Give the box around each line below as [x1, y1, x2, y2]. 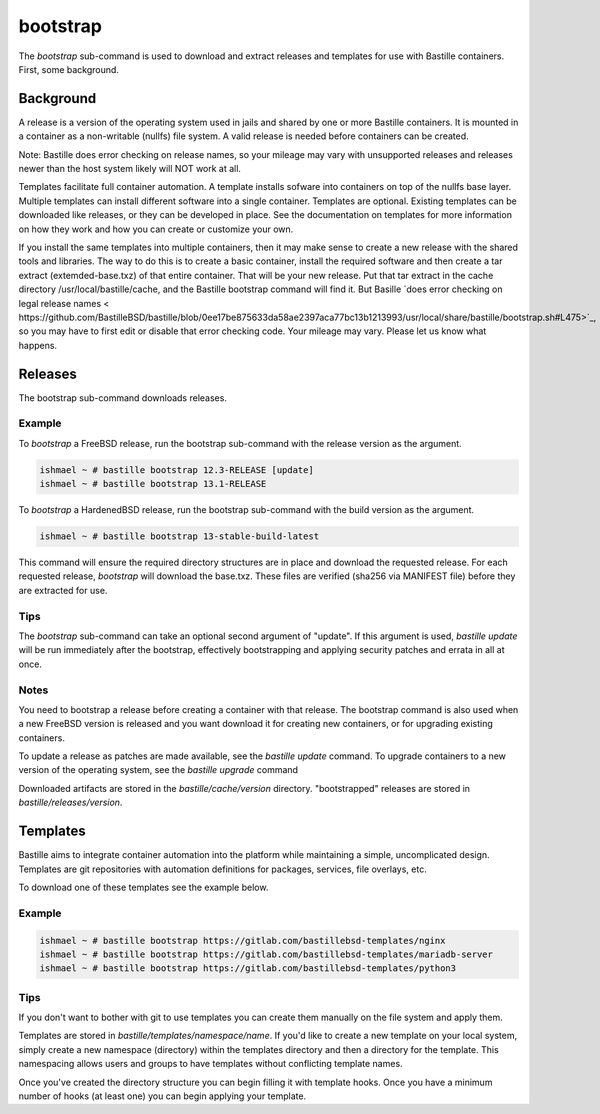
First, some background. [18, 63, 120, 75]
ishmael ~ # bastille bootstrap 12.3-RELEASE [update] [39, 464, 314, 475]
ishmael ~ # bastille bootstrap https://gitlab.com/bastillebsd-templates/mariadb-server [39, 948, 494, 960]
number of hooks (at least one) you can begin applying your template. [18, 1090, 307, 1102]
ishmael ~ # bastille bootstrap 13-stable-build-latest [39, 531, 320, 542]
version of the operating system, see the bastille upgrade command [18, 764, 299, 776]
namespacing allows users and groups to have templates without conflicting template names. [18, 1058, 404, 1070]
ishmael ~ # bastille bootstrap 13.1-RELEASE [39, 478, 267, 490]
